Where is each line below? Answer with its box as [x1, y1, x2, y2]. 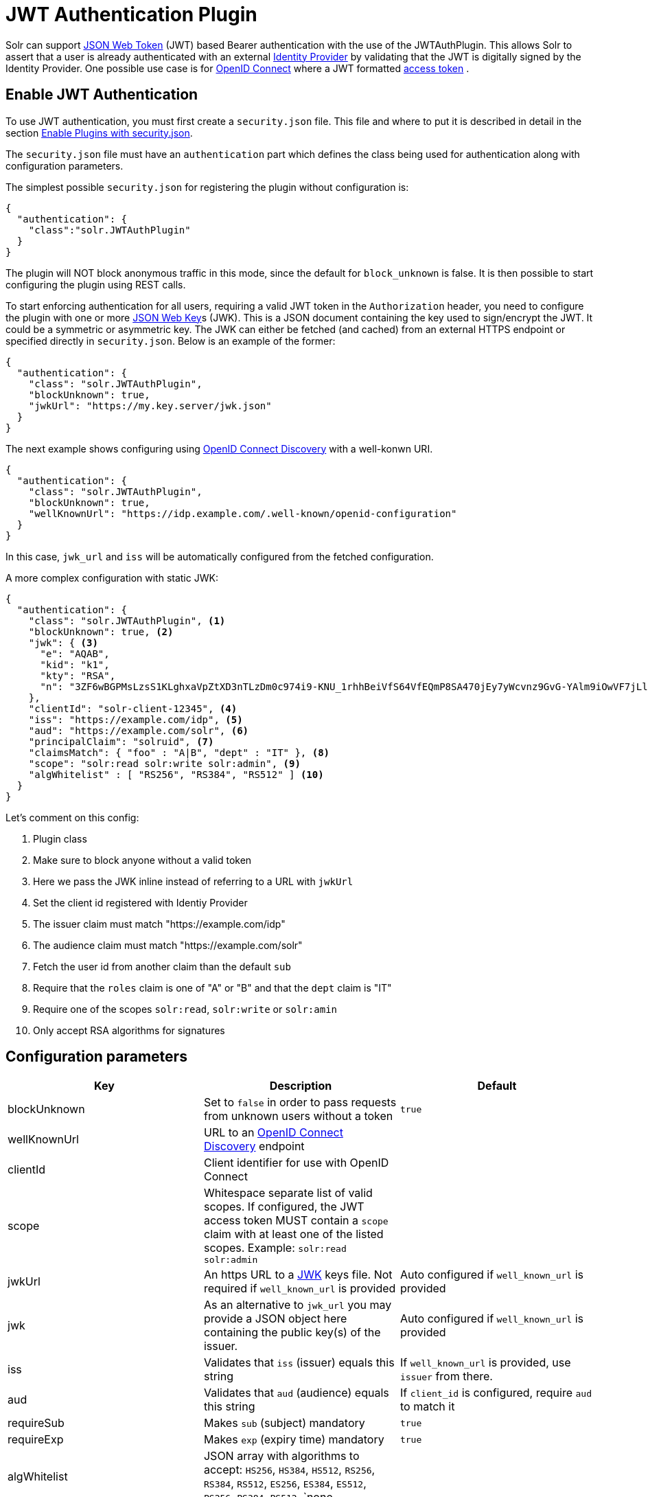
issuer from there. [400, 1369, 493, 1384]
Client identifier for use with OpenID [203, 1156, 389, 1170]
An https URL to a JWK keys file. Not [203, 1268, 393, 1282]
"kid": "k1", [40, 659, 110, 670]
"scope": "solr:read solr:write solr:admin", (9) [28, 757, 301, 769]
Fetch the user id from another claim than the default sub [33, 960, 291, 972]
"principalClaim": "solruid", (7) [28, 735, 214, 747]
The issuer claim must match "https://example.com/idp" [33, 917, 286, 930]
